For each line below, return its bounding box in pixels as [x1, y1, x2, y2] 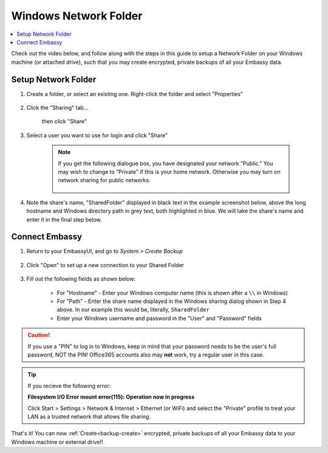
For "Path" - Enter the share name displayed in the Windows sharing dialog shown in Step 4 [56, 298, 287, 305]
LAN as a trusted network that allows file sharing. [27, 413, 151, 420]
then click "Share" [41, 118, 87, 125]
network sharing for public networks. [58, 177, 151, 184]
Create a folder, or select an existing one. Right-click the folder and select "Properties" [26, 90, 243, 97]
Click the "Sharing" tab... [26, 104, 89, 112]
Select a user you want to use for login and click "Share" [26, 131, 168, 139]
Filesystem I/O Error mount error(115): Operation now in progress [27, 393, 195, 401]
